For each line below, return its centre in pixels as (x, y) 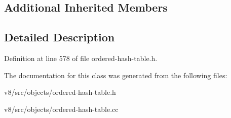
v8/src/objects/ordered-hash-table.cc (61, 109)
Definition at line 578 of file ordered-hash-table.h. (81, 58)
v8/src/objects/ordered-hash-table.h (60, 92)
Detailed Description (60, 37)
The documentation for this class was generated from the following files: (116, 75)
